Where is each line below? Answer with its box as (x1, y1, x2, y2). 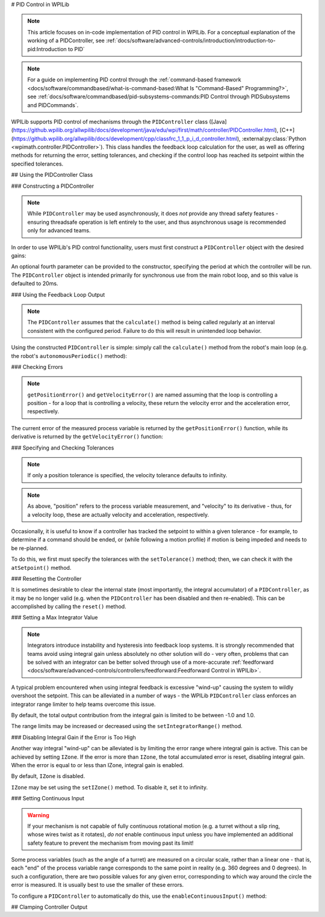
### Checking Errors (11, 363, 63, 370)
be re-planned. (11, 545, 48, 552)
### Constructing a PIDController (11, 182, 94, 190)
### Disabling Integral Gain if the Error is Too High (11, 733, 137, 741)
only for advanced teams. (27, 227, 91, 234)
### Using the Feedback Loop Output (11, 291, 105, 298)
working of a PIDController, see (27, 37, 105, 45)
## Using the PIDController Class (11, 171, 93, 179)
